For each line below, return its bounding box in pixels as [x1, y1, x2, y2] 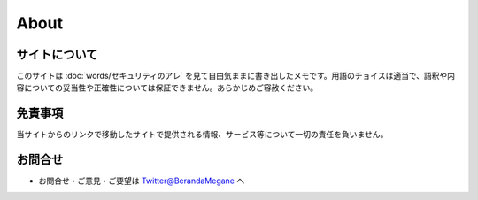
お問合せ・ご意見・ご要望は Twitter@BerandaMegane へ [38, 175, 245, 186]
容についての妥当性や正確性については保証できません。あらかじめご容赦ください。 [16, 82, 319, 93]
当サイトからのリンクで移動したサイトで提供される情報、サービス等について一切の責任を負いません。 [16, 129, 389, 140]
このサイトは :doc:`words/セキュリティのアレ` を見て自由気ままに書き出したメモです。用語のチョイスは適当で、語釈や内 [16, 71, 456, 81]
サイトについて [16, 47, 98, 62]
